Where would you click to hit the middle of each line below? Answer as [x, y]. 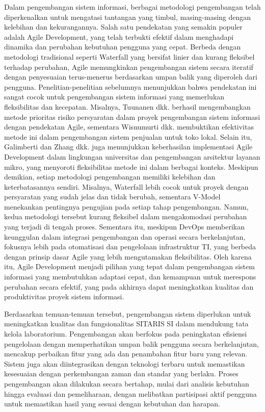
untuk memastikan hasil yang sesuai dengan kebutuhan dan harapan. [112, 404]
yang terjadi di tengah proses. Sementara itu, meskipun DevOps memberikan [125, 227]
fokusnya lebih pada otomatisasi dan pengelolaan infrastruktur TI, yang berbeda [130, 247]
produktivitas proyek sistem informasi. [64, 297]
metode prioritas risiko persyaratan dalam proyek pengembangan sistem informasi [132, 117]
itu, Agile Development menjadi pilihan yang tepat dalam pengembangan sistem [129, 266]
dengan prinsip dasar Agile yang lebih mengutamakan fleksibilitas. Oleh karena [128, 256]
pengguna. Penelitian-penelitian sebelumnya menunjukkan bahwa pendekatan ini [130, 86]
